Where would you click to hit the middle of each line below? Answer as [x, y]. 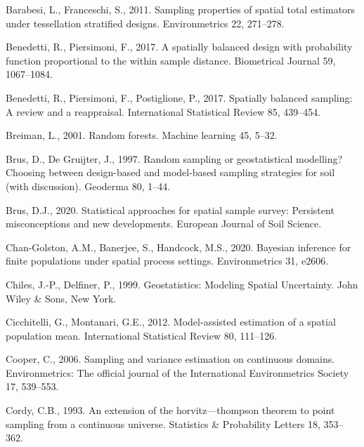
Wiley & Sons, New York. [61, 298]
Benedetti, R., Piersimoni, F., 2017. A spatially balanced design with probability [179, 47]
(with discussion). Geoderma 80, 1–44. [88, 186]
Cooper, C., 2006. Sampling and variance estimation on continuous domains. [170, 359]
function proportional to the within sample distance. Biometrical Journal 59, [171, 60]
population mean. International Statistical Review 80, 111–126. [142, 335]
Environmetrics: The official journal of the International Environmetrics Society [177, 372]
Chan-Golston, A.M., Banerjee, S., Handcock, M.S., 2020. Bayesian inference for [178, 247]
